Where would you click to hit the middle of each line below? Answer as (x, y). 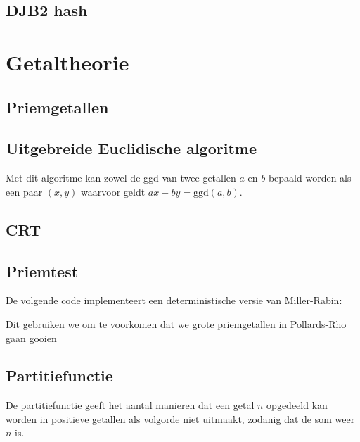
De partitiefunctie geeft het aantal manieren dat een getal (130, 405)
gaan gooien (31, 337)
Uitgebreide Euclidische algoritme (131, 148)
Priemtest (42, 271)
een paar (24, 191)
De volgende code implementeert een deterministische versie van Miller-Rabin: (174, 300)
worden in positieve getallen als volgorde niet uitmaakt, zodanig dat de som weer (180, 418)
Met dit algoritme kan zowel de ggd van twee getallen (121, 178)
